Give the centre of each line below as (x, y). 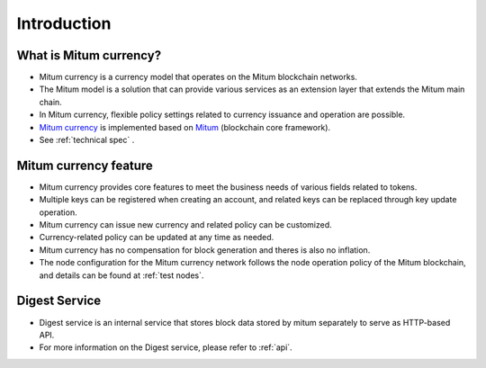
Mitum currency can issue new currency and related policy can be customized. (185, 225)
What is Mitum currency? (89, 55)
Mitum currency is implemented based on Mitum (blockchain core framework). (185, 127)
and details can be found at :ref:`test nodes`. (121, 275)
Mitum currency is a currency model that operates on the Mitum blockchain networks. (198, 77)
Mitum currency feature (85, 165)
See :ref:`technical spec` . (87, 140)
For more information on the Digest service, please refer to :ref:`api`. (166, 347)
